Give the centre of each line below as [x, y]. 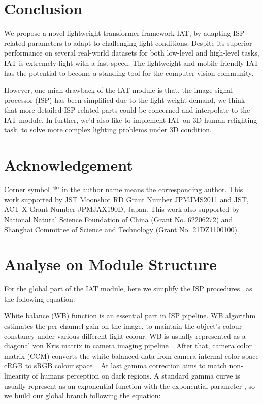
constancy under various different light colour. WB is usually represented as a [125, 335]
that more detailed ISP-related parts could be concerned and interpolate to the [127, 110]
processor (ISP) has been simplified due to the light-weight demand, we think [125, 100]
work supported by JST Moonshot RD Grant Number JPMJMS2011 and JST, [126, 199]
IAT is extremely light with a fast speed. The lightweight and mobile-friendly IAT [131, 62]
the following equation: [40, 298]
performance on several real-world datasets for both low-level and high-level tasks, [132, 53]
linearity [17, 376]
